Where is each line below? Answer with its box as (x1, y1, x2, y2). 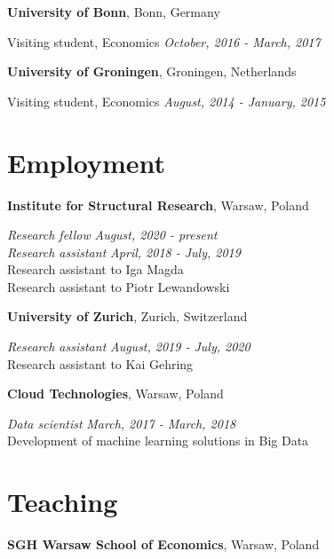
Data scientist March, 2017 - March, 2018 (7, 413, 236, 432)
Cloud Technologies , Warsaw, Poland (7, 384, 224, 403)
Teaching (7, 484, 118, 520)
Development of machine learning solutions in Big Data (7, 431, 309, 450)
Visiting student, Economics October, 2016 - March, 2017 (7, 32, 321, 51)
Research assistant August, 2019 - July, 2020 (7, 337, 250, 356)
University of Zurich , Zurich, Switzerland (7, 307, 248, 326)
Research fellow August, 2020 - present (7, 225, 218, 244)
